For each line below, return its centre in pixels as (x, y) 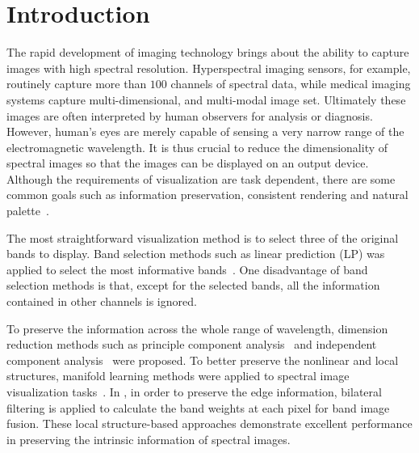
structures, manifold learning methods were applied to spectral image (178, 376)
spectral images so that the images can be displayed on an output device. (188, 163)
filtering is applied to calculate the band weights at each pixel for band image (198, 407)
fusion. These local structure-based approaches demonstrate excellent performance (209, 423)
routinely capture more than (77, 84)
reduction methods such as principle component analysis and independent (192, 344)
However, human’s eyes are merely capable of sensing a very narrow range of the (205, 131)
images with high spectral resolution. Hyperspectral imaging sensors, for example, (209, 68)
